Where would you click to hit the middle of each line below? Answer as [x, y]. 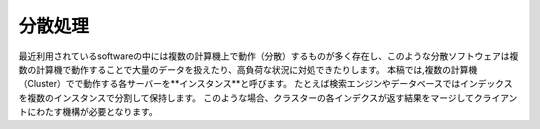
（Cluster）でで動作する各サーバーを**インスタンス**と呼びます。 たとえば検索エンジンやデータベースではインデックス [265, 84]
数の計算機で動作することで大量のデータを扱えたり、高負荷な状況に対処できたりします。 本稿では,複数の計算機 [248, 69]
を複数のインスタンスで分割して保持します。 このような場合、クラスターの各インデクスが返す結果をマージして [246, 97]
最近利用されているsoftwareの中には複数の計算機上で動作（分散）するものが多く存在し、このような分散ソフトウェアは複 [268, 56]
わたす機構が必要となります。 [97, 112]
